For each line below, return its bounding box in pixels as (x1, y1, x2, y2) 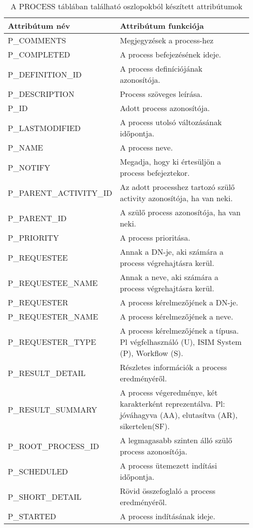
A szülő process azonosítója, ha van (120, 207, 241, 218)
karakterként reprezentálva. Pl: (120, 398, 225, 409)
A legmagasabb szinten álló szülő (120, 434, 232, 446)
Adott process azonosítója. (120, 102, 210, 113)
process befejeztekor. (120, 167, 190, 178)
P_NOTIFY (8, 161, 51, 173)
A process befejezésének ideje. (120, 49, 221, 60)
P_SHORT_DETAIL (8, 490, 82, 502)
